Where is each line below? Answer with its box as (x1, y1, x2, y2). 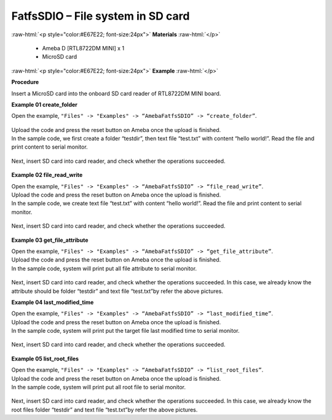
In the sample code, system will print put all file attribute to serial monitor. (11, 265, 197, 272)
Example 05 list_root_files (11, 355, 79, 362)
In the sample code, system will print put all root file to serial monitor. (11, 384, 186, 391)
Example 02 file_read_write (11, 171, 83, 179)
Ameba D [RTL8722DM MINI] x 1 (42, 44, 125, 52)
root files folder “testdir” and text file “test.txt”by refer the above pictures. (11, 406, 198, 413)
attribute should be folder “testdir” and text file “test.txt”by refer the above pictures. (11, 287, 224, 295)
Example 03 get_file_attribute (11, 236, 89, 244)
